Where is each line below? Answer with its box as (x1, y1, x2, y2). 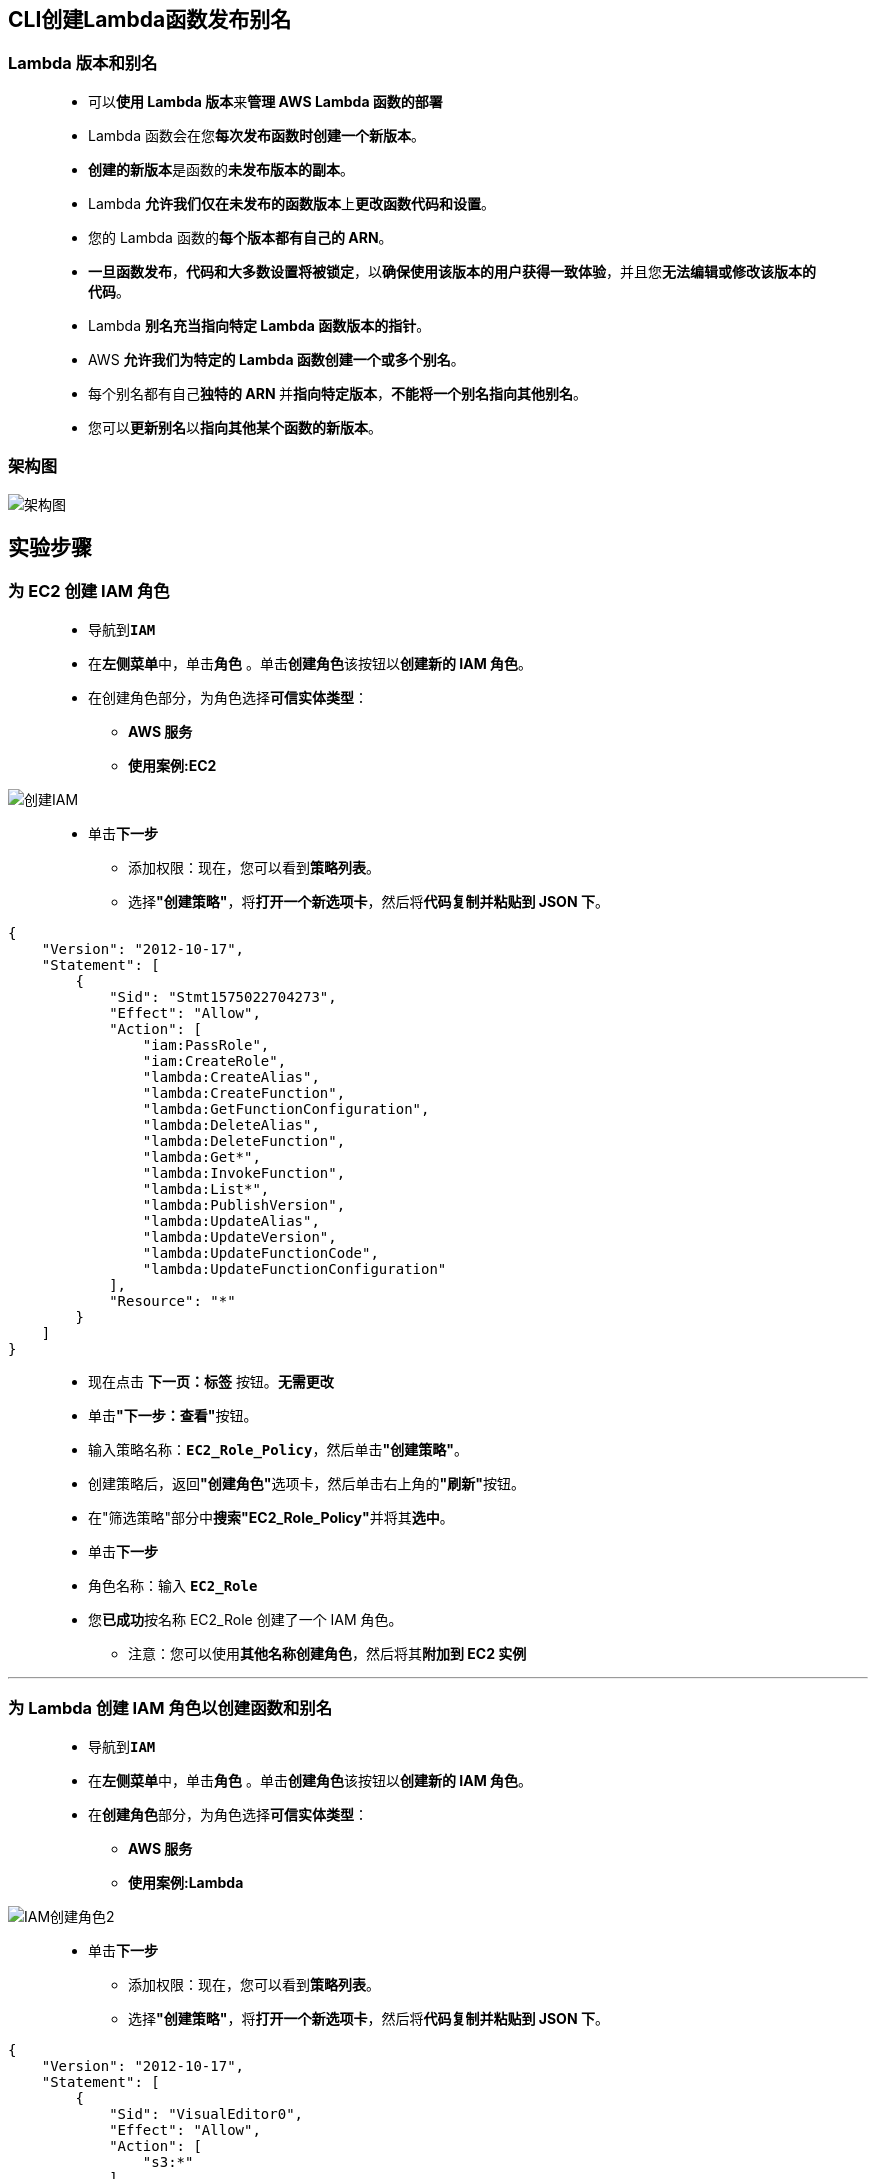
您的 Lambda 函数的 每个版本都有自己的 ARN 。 (88, 228, 393, 246)
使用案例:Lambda (128, 1873, 244, 1891)
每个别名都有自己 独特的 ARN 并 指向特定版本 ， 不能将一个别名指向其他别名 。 (88, 384, 587, 402)
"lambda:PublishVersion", (142, 1196, 346, 1213)
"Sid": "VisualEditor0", (109, 2105, 304, 2122)
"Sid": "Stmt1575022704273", (109, 988, 337, 1005)
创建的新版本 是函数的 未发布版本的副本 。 (88, 160, 354, 178)
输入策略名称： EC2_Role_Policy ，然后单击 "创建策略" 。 (88, 1440, 468, 1458)
